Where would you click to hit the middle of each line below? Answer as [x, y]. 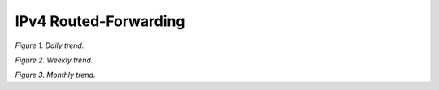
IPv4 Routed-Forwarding [100, 21]
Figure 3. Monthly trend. [55, 75]
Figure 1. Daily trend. [50, 45]
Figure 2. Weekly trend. [54, 60]
